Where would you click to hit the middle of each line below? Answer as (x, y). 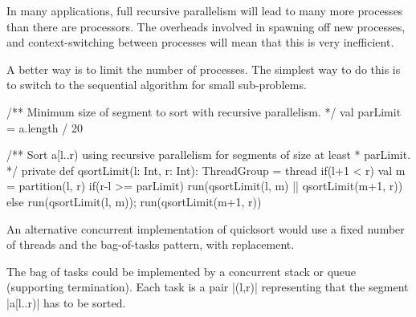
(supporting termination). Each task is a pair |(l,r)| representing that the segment (208, 287)
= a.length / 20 (45, 127)
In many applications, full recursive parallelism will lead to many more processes (205, 10)
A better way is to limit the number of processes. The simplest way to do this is (204, 69)
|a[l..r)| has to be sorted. (66, 302)
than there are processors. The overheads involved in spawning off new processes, (206, 26)
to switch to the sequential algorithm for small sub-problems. (157, 85)
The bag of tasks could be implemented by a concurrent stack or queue (181, 271)
